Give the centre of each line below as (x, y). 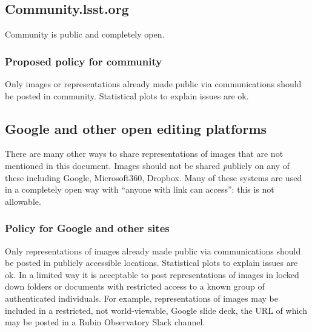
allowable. (23, 201)
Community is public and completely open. (85, 34)
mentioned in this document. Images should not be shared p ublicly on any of (147, 165)
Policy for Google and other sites (87, 228)
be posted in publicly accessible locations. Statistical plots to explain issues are (151, 263)
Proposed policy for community (84, 61)
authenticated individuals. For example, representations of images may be (141, 298)
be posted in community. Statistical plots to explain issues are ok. (127, 95)
